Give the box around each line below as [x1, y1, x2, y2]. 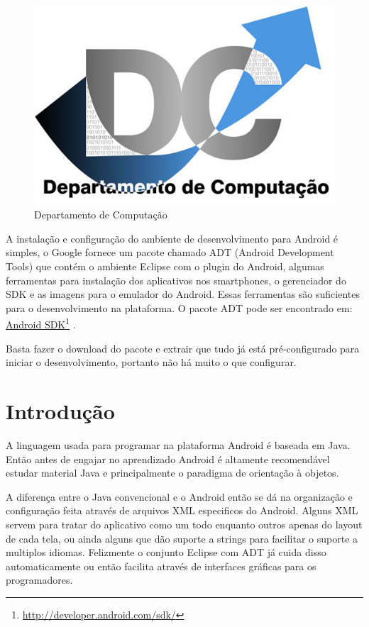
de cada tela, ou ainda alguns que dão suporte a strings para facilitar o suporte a [6, 531, 358, 545]
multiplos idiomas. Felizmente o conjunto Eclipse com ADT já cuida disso [6, 545, 326, 560]
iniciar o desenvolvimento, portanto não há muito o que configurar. [6, 355, 297, 370]
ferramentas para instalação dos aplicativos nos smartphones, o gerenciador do [6, 272, 346, 287]
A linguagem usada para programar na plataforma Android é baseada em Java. [6, 438, 351, 452]
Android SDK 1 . [6, 315, 76, 332]
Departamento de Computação [34, 207, 167, 222]
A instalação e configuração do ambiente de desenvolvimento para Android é [6, 231, 338, 245]
